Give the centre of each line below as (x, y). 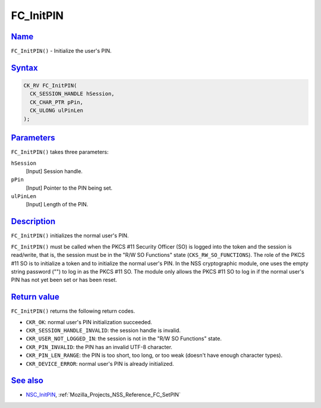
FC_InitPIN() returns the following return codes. (73, 311)
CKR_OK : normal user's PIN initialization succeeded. (89, 322)
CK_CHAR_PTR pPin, (56, 102)
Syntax (24, 68)
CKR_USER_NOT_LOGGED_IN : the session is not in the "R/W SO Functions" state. (124, 338)
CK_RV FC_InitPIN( (50, 86)
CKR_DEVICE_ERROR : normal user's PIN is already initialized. (100, 363)
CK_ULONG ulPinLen (56, 111)
